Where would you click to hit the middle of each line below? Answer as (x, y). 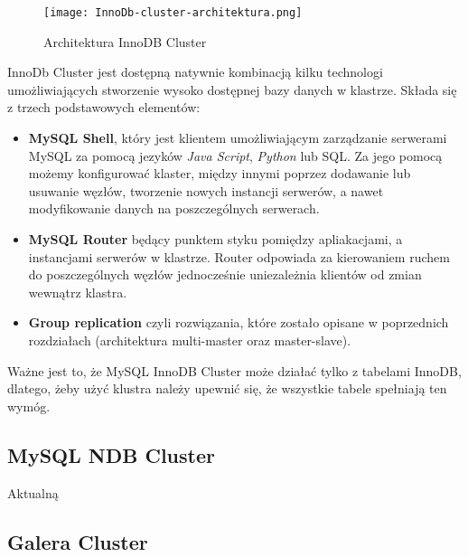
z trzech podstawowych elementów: (104, 107)
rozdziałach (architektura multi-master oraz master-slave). (190, 340)
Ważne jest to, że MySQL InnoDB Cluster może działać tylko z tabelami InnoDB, (234, 370)
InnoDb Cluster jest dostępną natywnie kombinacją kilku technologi (195, 72)
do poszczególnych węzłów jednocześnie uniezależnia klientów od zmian (225, 274)
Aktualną (33, 492)
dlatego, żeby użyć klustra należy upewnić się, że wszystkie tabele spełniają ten (227, 388)
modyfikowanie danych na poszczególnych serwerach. (174, 208)
